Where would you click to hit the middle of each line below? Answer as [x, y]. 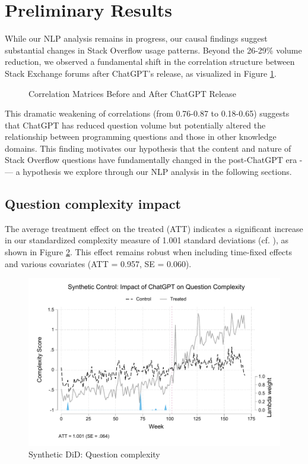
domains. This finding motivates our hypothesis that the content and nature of [148, 148]
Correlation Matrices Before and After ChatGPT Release [132, 93]
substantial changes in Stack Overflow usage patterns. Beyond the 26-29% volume [153, 50]
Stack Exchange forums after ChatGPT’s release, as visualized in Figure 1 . [141, 73]
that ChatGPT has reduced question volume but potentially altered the [135, 125]
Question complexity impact [93, 204]
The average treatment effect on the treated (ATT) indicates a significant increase [154, 228]
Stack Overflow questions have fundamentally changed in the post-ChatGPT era [151, 160]
